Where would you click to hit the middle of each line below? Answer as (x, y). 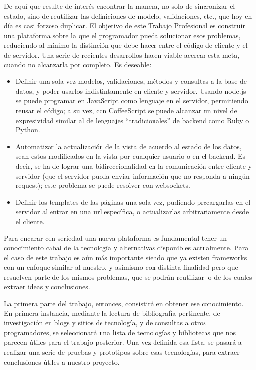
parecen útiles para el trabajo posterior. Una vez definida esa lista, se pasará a (123, 342)
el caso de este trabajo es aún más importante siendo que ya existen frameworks (126, 257)
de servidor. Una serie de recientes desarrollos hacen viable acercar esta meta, (122, 54)
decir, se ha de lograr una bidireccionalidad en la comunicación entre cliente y (134, 165)
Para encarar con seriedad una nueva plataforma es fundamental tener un (116, 238)
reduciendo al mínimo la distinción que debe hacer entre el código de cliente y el (126, 45)
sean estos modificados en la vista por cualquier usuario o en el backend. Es (130, 156)
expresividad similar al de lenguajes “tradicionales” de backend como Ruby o (132, 120)
